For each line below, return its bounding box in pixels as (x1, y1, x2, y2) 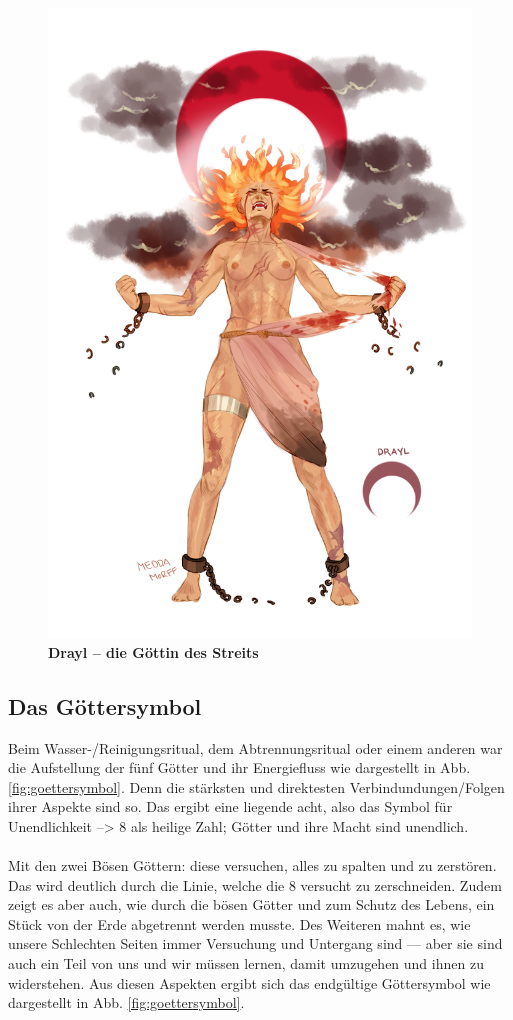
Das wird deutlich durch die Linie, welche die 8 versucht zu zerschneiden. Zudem (8, 874, 502, 895)
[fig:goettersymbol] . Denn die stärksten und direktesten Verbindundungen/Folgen (8, 776, 505, 797)
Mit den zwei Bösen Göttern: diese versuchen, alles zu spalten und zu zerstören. (8, 855, 497, 876)
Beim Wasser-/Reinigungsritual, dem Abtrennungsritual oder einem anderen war (8, 737, 503, 758)
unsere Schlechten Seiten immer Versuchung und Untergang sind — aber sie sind (8, 933, 503, 954)
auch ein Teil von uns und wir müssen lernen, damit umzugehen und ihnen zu (8, 953, 484, 974)
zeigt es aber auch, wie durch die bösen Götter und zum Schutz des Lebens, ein (8, 894, 495, 915)
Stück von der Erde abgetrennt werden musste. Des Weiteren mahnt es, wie (8, 913, 471, 934)
